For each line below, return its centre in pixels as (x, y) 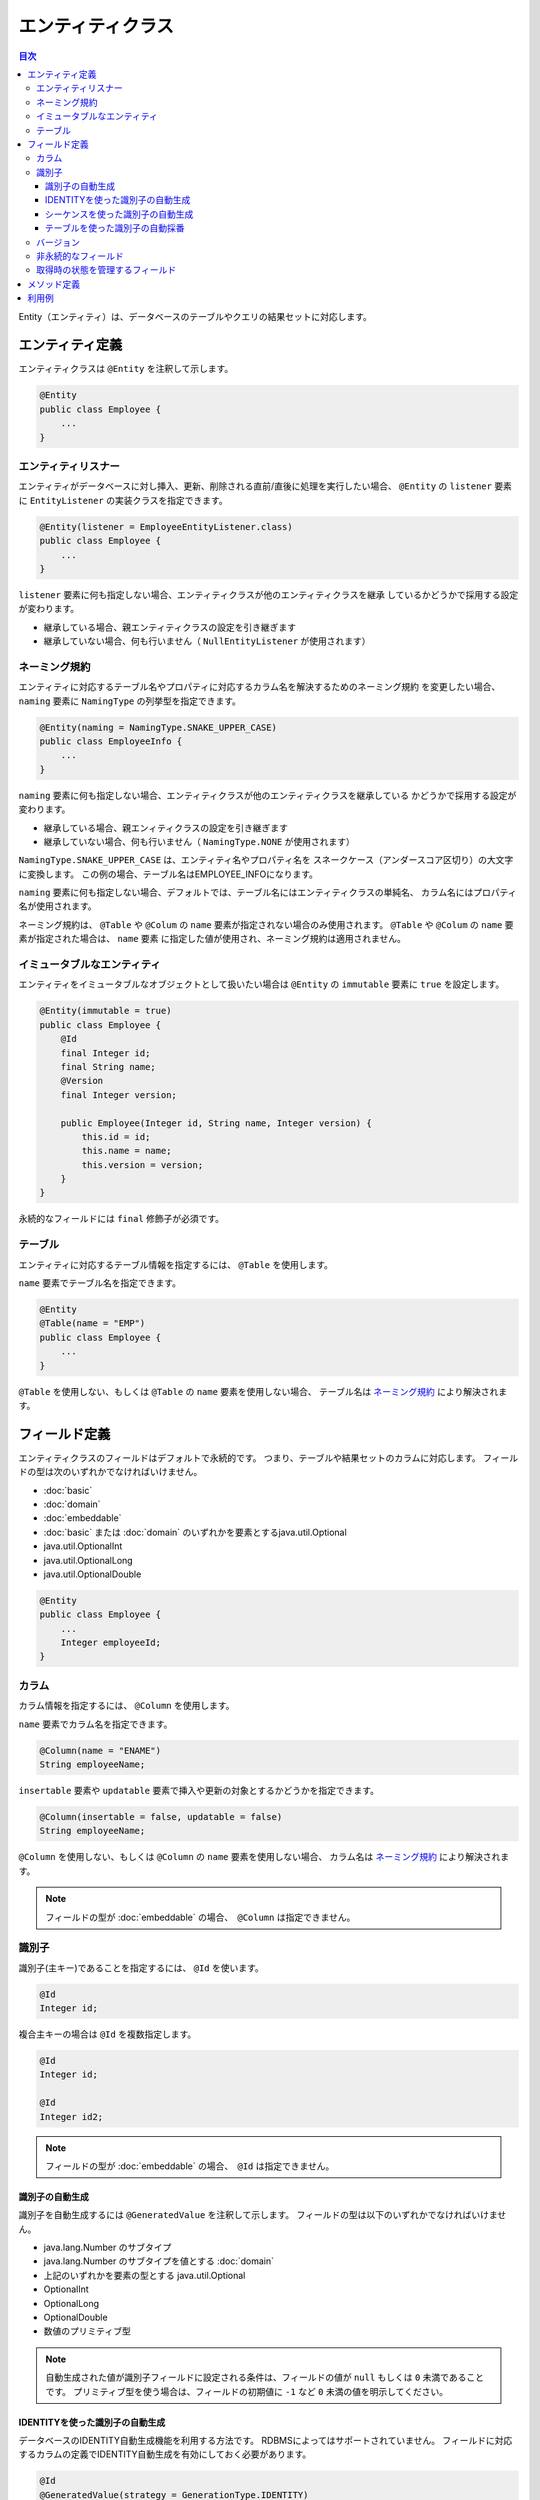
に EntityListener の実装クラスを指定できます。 (123, 500)
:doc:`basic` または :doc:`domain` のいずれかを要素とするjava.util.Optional (195, 1532)
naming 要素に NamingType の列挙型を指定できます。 (130, 701)
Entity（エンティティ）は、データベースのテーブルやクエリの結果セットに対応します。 (195, 316)
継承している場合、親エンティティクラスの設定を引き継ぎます (170, 627)
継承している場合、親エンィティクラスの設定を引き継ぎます (166, 827)
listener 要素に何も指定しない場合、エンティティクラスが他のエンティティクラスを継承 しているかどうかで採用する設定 (268, 594)
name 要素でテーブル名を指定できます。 (100, 1282)
